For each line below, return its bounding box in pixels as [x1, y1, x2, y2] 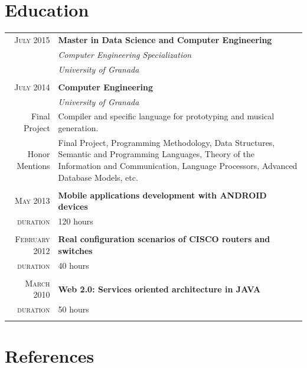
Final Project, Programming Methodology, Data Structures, [58, 136, 275, 148]
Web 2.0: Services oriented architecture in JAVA [58, 282, 261, 295]
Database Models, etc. [58, 171, 138, 183]
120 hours [58, 215, 93, 227]
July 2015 [14, 33, 50, 45]
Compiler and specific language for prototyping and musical [58, 110, 275, 122]
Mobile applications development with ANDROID [58, 188, 267, 201]
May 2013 [14, 194, 50, 207]
